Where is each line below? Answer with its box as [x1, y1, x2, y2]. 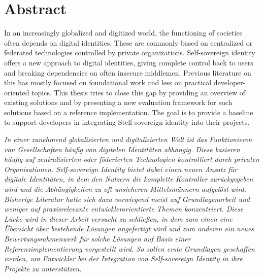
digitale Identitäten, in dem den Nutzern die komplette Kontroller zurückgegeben [4, 174, 253, 184]
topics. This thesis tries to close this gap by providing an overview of [31, 87, 246, 97]
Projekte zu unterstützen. [4, 263, 82, 273]
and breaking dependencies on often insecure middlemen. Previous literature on [4, 67, 251, 78]
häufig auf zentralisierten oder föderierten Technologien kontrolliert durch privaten [4, 154, 259, 164]
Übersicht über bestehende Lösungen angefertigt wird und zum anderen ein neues [4, 223, 254, 234]
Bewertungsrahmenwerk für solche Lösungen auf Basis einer [4, 233, 191, 244]
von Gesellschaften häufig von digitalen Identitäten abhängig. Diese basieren [4, 144, 240, 154]
